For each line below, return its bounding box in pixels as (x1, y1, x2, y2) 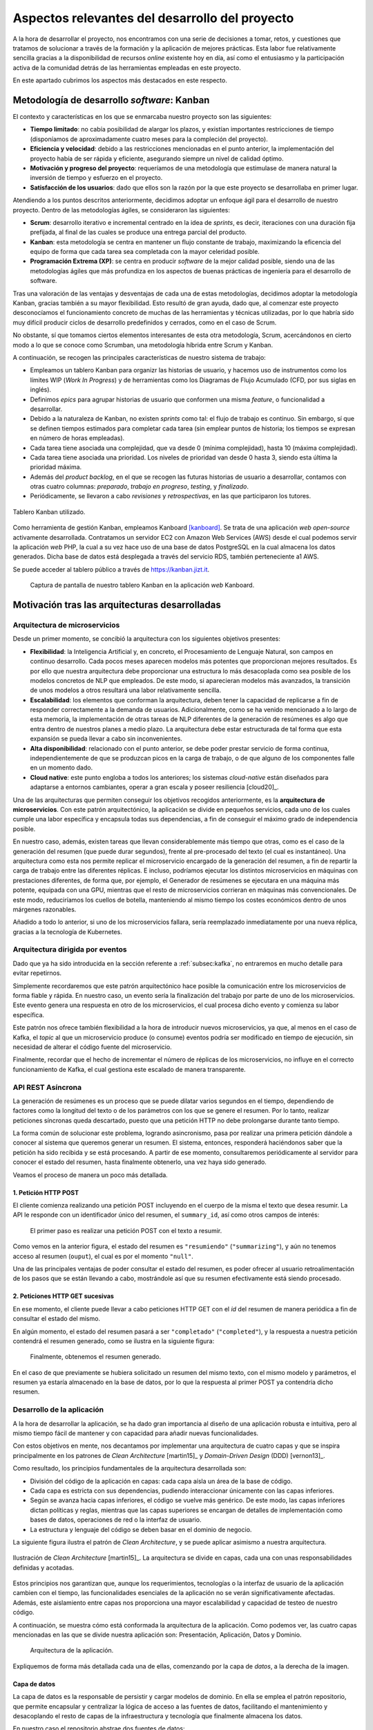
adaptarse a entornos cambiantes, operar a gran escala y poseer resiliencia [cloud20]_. (30, 783, 279, 792)
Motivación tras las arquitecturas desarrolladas (12, 599, 221, 611)
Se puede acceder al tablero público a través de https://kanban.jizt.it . (12, 565, 210, 574)
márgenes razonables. (12, 905, 77, 913)
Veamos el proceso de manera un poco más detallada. (12, 1170, 169, 1179)
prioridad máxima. (30, 463, 82, 471)
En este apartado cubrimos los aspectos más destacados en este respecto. (12, 76, 227, 84)
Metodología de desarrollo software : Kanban (12, 94, 210, 106)
